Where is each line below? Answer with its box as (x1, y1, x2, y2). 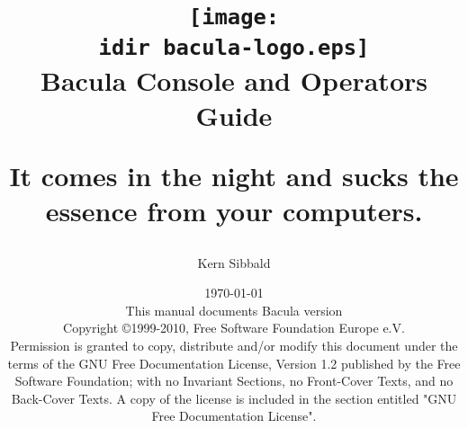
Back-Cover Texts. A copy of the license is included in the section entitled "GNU (11, 388, 457, 407)
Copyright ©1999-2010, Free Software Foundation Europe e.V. (63, 318, 405, 337)
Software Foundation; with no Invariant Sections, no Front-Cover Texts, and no (14, 371, 454, 390)
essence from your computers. (45, 192, 423, 229)
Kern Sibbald (197, 253, 271, 272)
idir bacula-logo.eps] (98, 34, 370, 60)
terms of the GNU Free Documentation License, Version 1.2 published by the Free (7, 353, 461, 372)
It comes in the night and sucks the (9, 157, 459, 194)
